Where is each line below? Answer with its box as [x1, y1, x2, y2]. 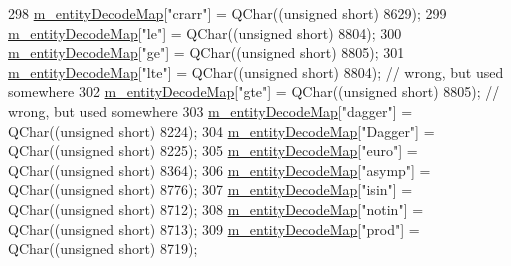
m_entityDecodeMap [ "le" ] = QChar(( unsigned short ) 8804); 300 [8, 22, 402, 43]
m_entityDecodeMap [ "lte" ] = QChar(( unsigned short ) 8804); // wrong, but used [8, 61, 504, 82]
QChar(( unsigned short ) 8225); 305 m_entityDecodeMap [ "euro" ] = [8, 140, 418, 161]
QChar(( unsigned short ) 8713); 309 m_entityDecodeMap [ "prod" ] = [8, 218, 420, 239]
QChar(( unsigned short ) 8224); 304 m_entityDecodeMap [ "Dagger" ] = [8, 120, 435, 141]
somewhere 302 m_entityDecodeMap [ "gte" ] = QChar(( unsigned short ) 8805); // [8, 81, 500, 102]
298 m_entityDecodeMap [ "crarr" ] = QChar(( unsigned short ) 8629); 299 [8, 3, 447, 23]
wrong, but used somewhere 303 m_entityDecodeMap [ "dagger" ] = [8, 100, 413, 121]
